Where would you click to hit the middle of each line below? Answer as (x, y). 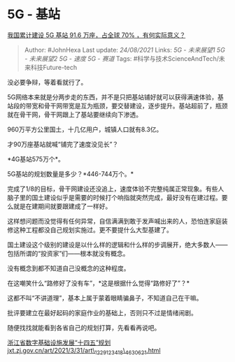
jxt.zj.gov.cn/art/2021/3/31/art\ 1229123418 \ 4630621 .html (84, 351)
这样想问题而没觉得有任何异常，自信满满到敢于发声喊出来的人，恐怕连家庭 (114, 221)
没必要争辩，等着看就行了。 (47, 82)
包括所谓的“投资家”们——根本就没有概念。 (68, 253)
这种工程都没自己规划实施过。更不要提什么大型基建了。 (93, 230)
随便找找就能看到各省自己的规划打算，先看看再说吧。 (84, 327)
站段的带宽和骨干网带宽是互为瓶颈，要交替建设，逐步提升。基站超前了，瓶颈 (117, 106)
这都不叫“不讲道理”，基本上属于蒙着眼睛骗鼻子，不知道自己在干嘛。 (105, 298)
